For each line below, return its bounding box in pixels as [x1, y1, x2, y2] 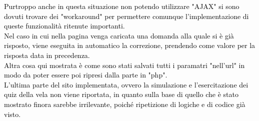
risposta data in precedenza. [4, 49, 90, 60]
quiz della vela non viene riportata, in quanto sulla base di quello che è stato [4, 89, 238, 99]
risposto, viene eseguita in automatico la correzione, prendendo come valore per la [4, 40, 255, 50]
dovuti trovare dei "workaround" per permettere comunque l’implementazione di [4, 10, 249, 21]
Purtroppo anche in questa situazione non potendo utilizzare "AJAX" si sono [4, 1, 239, 11]
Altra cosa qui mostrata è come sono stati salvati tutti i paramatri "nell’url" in [4, 59, 245, 70]
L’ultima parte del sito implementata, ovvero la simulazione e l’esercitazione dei [4, 79, 248, 89]
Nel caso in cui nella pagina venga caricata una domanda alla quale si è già [4, 30, 234, 40]
